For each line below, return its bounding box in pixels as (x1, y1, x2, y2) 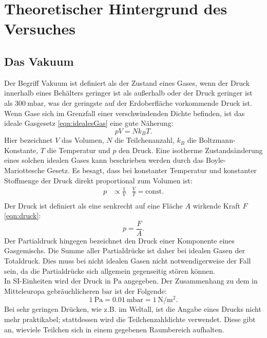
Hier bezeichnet (4, 135, 53, 145)
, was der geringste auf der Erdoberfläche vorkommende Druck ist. (44, 97, 252, 108)
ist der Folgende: (115, 285, 167, 296)
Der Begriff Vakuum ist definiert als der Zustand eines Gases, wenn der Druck (4, 77, 250, 88)
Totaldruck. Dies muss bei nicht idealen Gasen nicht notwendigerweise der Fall (4, 255, 251, 266)
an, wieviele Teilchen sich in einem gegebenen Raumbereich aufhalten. (4, 324, 224, 334)
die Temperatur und (47, 144, 110, 155)
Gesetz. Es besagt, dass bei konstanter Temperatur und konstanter (47, 164, 257, 175)
